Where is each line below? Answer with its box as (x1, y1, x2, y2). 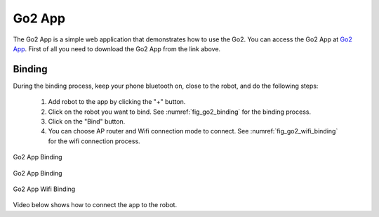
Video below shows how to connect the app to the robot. (13, 201, 178, 209)
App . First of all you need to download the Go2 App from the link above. (13, 44, 221, 53)
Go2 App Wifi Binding (13, 185, 76, 193)
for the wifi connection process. (48, 137, 140, 145)
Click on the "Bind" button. (48, 117, 126, 126)
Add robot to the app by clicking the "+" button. (48, 98, 186, 106)
